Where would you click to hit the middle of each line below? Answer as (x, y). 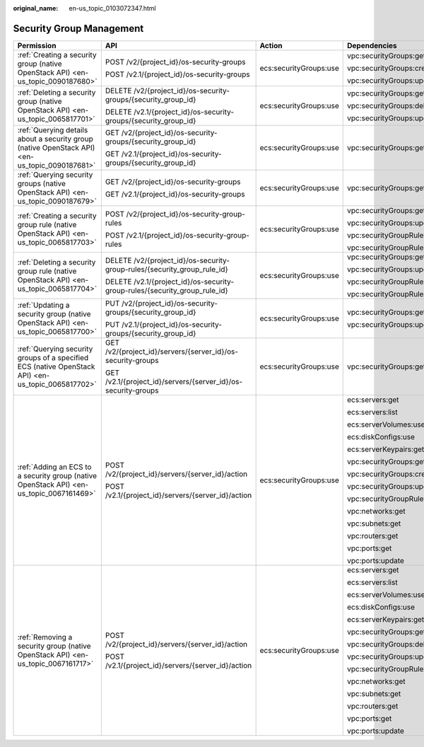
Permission (37, 45)
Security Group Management (78, 28)
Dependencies (372, 45)
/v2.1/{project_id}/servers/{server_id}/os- (174, 381)
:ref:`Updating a (43, 305)
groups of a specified (53, 357)
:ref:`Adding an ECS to (54, 467)
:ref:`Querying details (53, 129)
